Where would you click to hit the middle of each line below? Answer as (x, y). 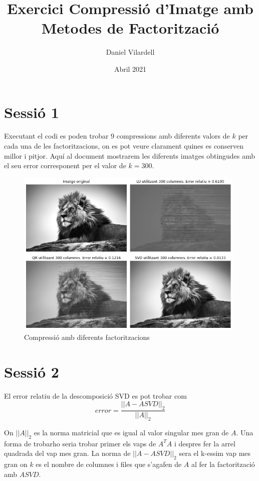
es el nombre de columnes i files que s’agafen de (109, 464)
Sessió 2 (32, 371)
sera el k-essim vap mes (215, 453)
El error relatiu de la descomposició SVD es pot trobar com (95, 395)
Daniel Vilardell (130, 52)
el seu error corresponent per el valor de (65, 165)
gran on (16, 464)
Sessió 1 (32, 112)
